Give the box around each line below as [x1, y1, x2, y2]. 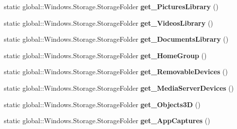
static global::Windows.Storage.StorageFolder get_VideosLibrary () [4, 17, 213, 28]
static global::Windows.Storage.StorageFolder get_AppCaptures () [4, 115, 210, 126]
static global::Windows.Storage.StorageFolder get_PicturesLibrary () [4, 1, 219, 11]
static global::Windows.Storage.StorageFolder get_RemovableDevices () [4, 66, 228, 77]
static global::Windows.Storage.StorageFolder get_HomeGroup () [4, 50, 207, 60]
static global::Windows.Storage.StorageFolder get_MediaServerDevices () [4, 82, 234, 93]
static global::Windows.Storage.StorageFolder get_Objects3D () [4, 99, 201, 109]
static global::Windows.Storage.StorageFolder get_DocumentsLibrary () [4, 34, 229, 44]
